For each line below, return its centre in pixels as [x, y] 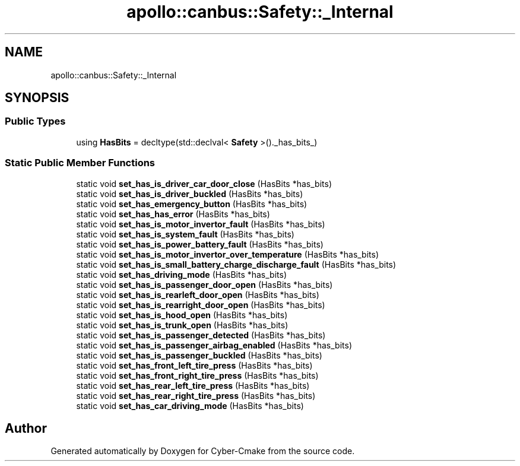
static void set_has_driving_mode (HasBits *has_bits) [182, 274]
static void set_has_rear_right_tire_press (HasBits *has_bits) [196, 395]
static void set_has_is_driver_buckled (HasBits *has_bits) [190, 194]
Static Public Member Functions [80, 163]
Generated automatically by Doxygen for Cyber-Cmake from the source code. [203, 451]
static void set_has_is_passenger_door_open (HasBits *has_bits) [204, 284]
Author [26, 428]
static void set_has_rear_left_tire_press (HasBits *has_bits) [193, 385]
